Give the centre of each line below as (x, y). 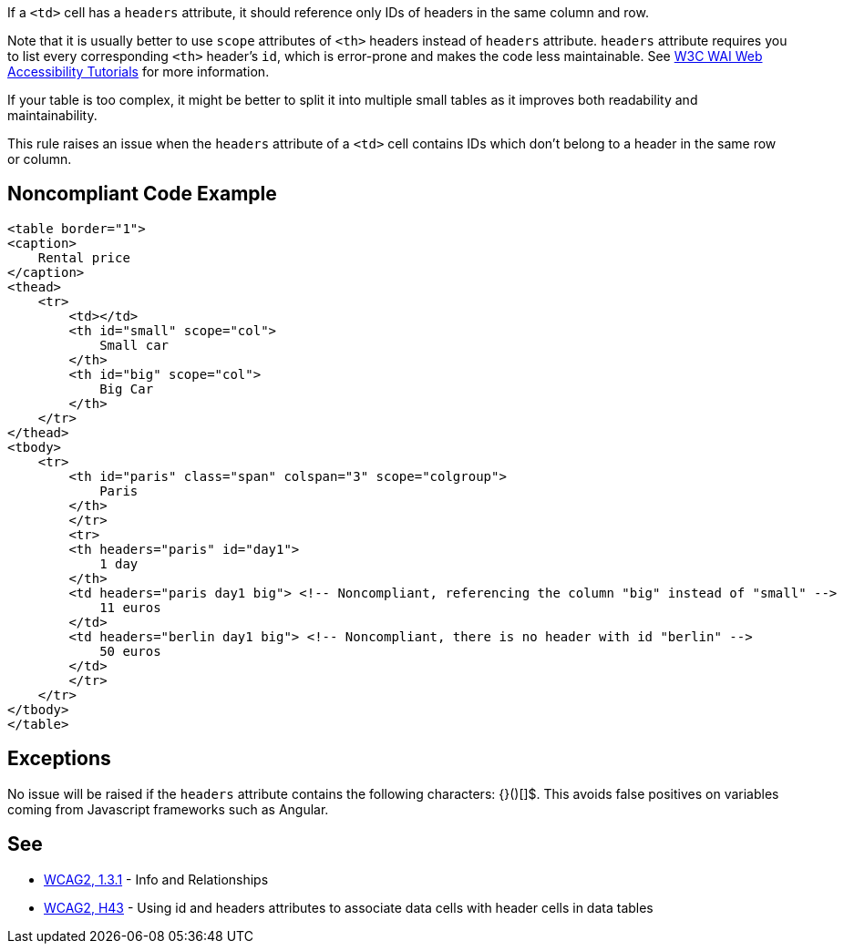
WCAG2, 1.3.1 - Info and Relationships (156, 879)
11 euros (130, 607)
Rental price (84, 257)
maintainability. (52, 115)
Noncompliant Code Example (142, 194)
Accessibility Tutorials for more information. (139, 72)
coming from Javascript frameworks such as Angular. (168, 809)
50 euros (130, 651)
